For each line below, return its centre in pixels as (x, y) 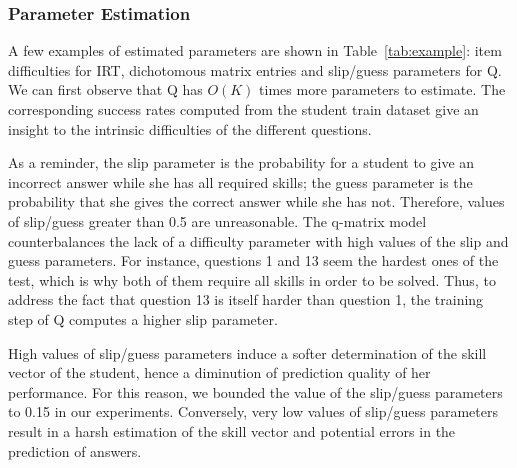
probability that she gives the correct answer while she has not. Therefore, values (256, 201)
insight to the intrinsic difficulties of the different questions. (190, 128)
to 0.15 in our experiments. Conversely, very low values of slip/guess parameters (253, 411)
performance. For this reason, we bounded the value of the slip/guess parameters (255, 391)
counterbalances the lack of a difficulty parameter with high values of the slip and (258, 240)
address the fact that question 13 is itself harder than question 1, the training (246, 299)
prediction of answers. (75, 450)
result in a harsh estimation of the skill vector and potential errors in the (232, 430)
